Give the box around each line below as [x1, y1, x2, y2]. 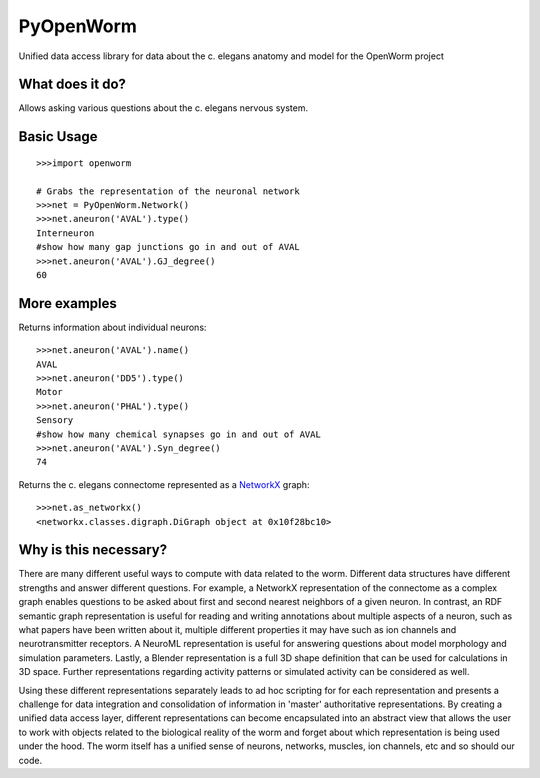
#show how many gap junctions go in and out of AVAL [36, 241, 300, 253]
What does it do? [18, 76, 127, 93]
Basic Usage [18, 128, 98, 145]
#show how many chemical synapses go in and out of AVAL [36, 428, 322, 440]
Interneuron [36, 227, 95, 239]
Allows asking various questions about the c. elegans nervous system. [18, 102, 309, 114]
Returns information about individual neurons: [18, 321, 207, 333]
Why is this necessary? [18, 541, 168, 559]
